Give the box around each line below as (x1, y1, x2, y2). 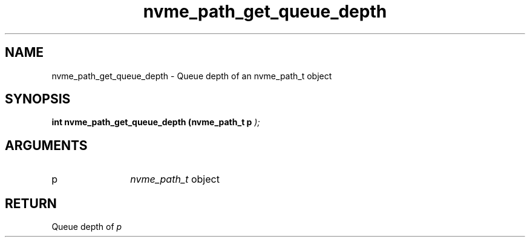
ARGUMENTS (5, 137, 88, 153)
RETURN (5, 195, 57, 211)
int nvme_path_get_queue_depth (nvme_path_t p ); (51, 117, 260, 128)
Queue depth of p (51, 221, 122, 232)
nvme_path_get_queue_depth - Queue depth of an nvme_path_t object (51, 70, 332, 81)
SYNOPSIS (5, 91, 71, 107)
